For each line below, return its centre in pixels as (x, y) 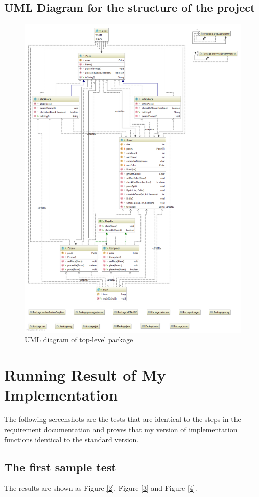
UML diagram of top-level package (79, 340)
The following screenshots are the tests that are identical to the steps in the (123, 419)
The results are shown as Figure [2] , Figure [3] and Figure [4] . (101, 488)
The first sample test (60, 467)
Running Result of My (85, 375)
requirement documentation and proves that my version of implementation (121, 429)
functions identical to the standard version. (72, 439)
